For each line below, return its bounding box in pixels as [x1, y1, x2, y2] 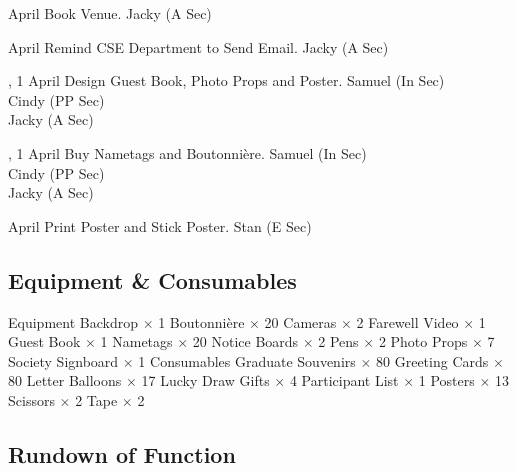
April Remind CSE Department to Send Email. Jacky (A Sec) [8, 36, 389, 57]
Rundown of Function [8, 438, 236, 469]
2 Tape [75, 389, 118, 410]
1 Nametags [100, 331, 173, 352]
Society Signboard [8, 350, 119, 371]
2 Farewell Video [356, 311, 459, 332]
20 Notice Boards [192, 331, 299, 352]
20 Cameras [264, 311, 337, 332]
